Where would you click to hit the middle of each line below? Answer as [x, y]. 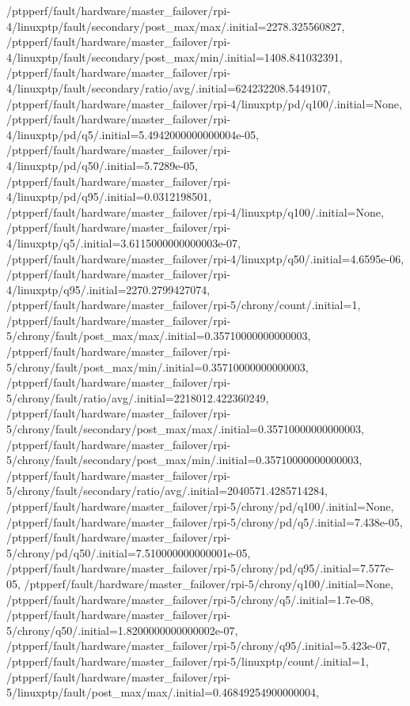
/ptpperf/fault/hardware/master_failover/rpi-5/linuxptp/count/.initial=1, [188, 661]
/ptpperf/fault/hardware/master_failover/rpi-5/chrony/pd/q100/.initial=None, [200, 506]
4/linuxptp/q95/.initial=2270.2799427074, [108, 289]
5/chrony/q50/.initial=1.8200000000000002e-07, [122, 630]
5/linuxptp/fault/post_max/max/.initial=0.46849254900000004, [163, 692]
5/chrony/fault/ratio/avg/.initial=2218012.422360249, [138, 397]
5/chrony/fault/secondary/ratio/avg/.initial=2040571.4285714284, [167, 491]
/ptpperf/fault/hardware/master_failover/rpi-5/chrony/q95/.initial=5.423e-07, [198, 646]
